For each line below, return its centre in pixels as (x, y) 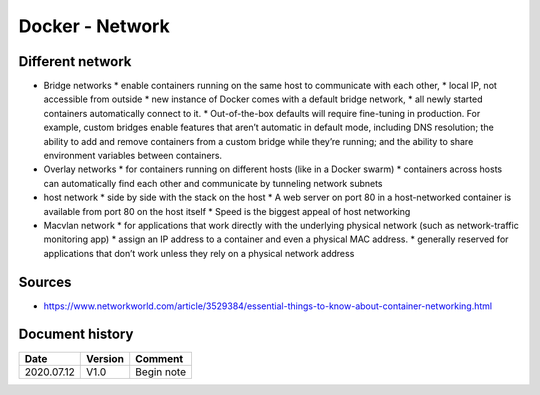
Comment (159, 358)
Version (105, 358)
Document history (76, 334)
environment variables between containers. (133, 156)
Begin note (161, 372)
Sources (45, 281)
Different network (75, 61)
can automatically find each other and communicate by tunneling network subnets (213, 183)
